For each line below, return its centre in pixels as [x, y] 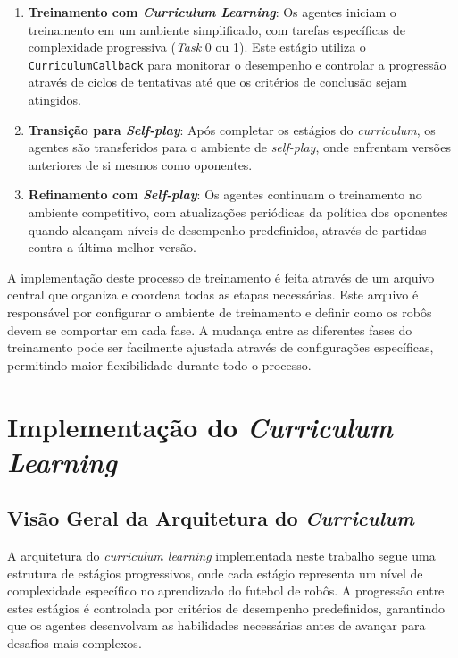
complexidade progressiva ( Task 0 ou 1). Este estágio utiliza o [197, 47]
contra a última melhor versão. [112, 247]
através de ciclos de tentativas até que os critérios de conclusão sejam [217, 82]
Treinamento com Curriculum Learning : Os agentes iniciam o [212, 12]
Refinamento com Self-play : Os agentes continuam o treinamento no [225, 194]
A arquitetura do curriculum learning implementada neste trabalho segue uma [221, 556]
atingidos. [55, 100]
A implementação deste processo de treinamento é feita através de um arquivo [221, 277]
